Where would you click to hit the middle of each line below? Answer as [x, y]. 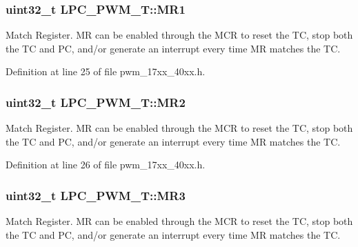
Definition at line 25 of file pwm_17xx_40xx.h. [106, 71]
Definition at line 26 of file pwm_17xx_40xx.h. [106, 165]
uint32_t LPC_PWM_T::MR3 [96, 195]
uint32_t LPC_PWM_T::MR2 [96, 102]
